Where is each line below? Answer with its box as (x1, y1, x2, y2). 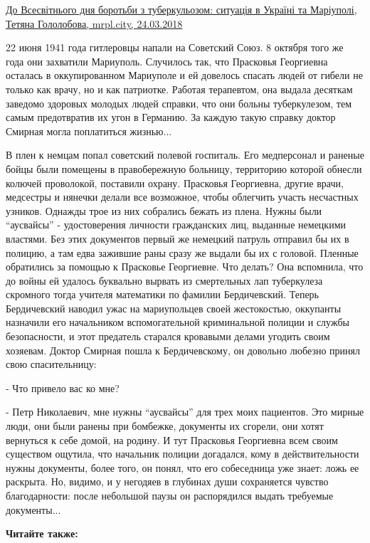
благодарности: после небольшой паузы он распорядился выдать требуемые (6, 488, 334, 502)
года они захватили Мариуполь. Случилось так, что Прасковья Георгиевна (6, 53, 328, 68)
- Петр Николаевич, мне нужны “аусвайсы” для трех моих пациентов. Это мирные (6, 404, 364, 419)
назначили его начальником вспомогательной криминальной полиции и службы (6, 315, 349, 330)
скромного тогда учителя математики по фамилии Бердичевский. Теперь (6, 287, 319, 302)
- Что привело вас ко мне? (6, 380, 120, 395)
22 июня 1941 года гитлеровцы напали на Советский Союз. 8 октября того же (6, 40, 344, 55)
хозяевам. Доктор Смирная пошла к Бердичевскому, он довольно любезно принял (6, 342, 360, 357)
